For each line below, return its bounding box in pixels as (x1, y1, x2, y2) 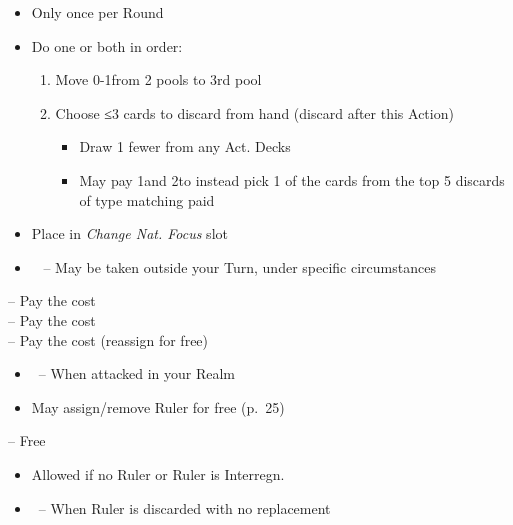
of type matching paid (79, 189, 215, 210)
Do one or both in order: (31, 35, 183, 56)
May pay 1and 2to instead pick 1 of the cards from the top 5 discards (79, 169, 505, 190)
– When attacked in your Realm (38, 363, 236, 384)
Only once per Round (31, 2, 164, 22)
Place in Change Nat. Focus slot (31, 223, 228, 244)
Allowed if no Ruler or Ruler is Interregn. (31, 463, 285, 484)
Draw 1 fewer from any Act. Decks (79, 136, 291, 157)
